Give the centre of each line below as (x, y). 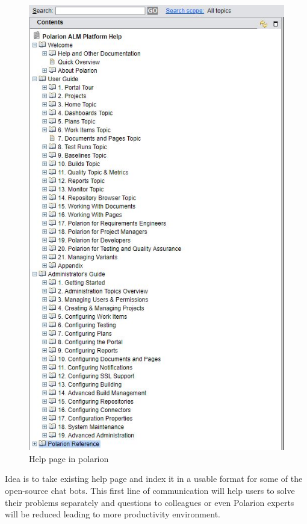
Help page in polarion (69, 458)
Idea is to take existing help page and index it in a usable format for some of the (154, 479)
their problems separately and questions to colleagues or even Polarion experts (150, 502)
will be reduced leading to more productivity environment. (113, 514)
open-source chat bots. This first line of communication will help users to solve (150, 490)
